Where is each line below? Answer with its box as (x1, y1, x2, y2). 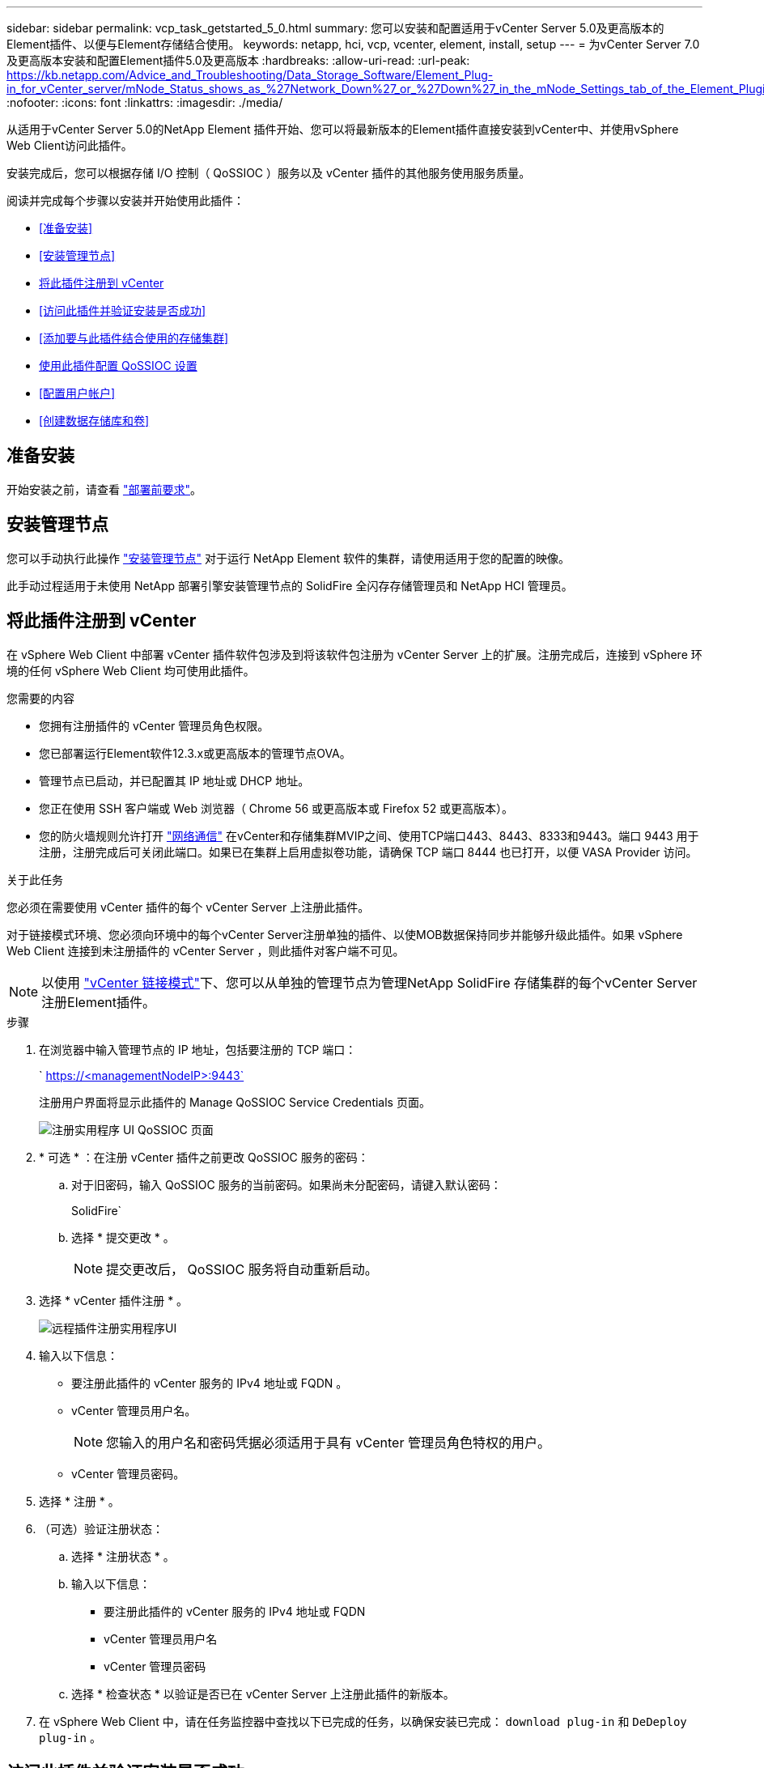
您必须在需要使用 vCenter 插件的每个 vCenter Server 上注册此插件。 (6, 899, 370, 914)
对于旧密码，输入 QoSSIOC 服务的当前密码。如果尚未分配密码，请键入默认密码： (71, 1177, 502, 1192)
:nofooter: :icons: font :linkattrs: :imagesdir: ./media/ (6, 96, 283, 109)
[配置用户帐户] (39, 386, 116, 400)
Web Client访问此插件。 (6, 138, 133, 152)
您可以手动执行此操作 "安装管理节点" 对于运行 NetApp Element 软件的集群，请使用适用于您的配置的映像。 (6, 550, 571, 565)
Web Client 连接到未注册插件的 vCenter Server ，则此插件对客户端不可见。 (6, 943, 405, 958)
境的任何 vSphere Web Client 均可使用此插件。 (6, 663, 255, 678)
